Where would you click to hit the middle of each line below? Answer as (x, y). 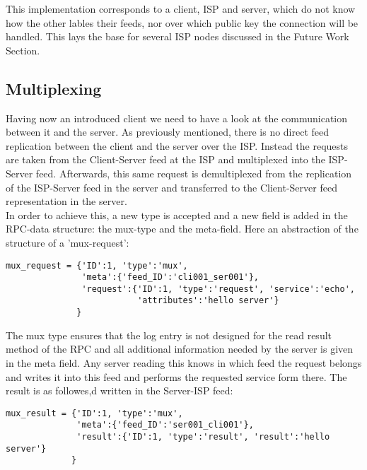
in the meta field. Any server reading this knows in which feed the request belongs (184, 362)
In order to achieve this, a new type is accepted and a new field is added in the (177, 215)
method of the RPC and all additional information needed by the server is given (180, 349)
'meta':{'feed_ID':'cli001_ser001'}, (170, 277)
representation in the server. (66, 201)
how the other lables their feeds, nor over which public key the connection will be (182, 22)
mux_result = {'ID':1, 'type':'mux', (94, 413)
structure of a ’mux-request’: (68, 242)
